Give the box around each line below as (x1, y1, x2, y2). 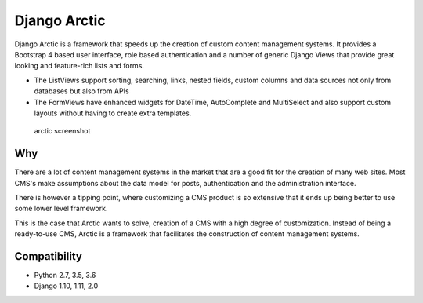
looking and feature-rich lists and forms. (14, 61, 145, 71)
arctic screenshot (34, 126, 91, 136)
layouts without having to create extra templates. (34, 108, 192, 118)
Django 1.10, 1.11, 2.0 (34, 281, 99, 290)
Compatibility (14, 250, 82, 263)
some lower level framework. (14, 204, 108, 214)
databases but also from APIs (34, 86, 129, 96)
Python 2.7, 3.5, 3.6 (34, 271, 96, 280)
